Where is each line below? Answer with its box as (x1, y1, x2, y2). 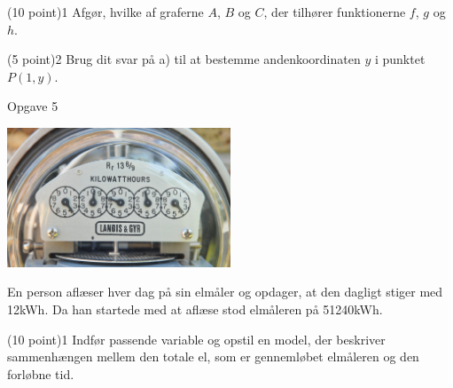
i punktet (374, 50, 426, 68)
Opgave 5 (7, 97, 59, 115)
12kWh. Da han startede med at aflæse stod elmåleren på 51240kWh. (7, 300, 383, 319)
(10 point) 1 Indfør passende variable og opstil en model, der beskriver (7, 329, 386, 348)
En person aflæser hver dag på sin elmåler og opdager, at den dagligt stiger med (7, 282, 443, 301)
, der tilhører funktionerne (263, 3, 406, 20)
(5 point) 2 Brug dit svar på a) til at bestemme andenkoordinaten (7, 50, 361, 68)
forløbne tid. (7, 364, 74, 383)
